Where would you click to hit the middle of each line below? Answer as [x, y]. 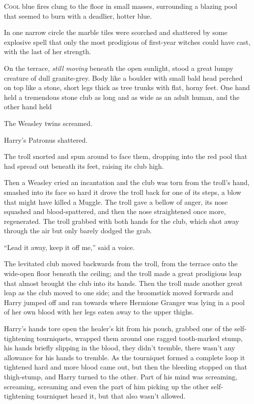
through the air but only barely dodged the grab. [78, 231]
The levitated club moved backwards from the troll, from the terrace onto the [121, 264]
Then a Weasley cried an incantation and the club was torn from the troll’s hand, [127, 182]
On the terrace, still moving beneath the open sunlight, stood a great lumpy [119, 68]
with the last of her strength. [48, 51]
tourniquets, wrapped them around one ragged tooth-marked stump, [140, 338]
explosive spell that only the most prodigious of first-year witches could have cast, [127, 42]
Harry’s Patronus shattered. [46, 140]
